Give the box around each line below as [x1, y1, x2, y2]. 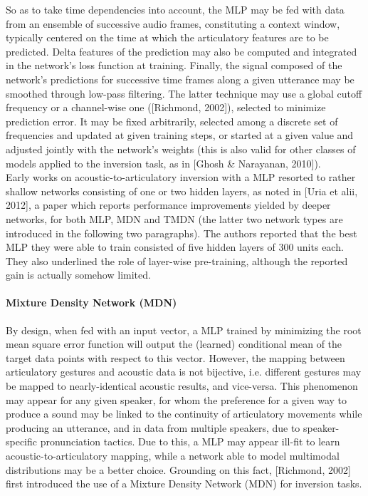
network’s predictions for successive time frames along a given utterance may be [6, 71, 354, 86]
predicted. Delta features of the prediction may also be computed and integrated [6, 43, 357, 58]
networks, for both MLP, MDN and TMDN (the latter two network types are [6, 211, 343, 226]
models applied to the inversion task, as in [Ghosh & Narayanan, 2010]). [6, 155, 321, 170]
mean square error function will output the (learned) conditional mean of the [6, 336, 342, 351]
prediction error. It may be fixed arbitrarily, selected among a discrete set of [6, 113, 338, 128]
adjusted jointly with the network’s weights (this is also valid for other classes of [6, 141, 356, 156]
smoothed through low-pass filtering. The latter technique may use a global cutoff [6, 86, 362, 100]
